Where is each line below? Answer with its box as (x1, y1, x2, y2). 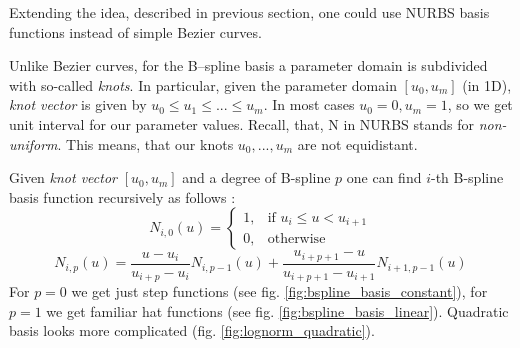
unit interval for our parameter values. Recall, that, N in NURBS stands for (9, 113, 475, 134)
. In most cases (263, 94, 355, 115)
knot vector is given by (9, 94, 147, 115)
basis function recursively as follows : (9, 186, 236, 207)
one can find (346, 167, 422, 188)
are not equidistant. (297, 133, 418, 154)
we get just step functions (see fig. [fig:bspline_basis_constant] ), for (71, 281, 488, 302)
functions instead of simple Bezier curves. (9, 21, 262, 42)
